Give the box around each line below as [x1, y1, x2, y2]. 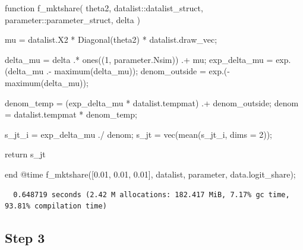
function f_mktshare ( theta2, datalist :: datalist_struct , [5, 2, 203, 14]
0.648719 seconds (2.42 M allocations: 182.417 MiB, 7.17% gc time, [13, 190, 290, 199]
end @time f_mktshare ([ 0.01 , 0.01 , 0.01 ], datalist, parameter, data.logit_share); [5, 167, 296, 180]
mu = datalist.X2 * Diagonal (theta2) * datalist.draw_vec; [5, 33, 217, 46]
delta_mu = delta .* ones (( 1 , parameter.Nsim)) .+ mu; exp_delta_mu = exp [5, 53, 289, 65]
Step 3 [5, 229, 45, 247]
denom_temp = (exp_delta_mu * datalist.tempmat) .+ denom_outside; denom [5, 96, 299, 109]
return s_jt [5, 148, 46, 160]
